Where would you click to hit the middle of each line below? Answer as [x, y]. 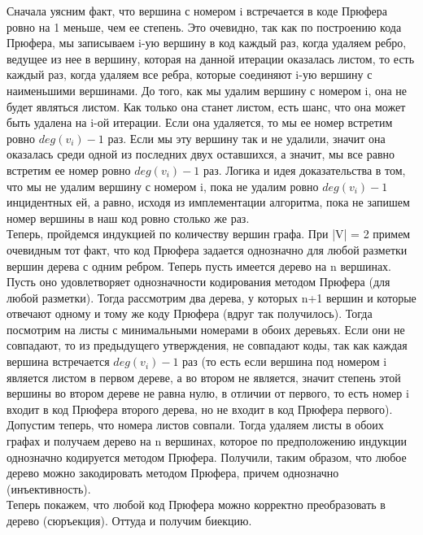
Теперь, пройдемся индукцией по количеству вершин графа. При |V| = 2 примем [209, 234]
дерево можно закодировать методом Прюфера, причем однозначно [173, 473]
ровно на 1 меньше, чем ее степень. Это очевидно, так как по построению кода [204, 26]
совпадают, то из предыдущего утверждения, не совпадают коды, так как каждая [207, 345]
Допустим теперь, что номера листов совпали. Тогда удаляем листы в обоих [195, 425]
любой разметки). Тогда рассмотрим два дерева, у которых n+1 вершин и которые [211, 297]
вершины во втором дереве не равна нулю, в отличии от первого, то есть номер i [208, 393]
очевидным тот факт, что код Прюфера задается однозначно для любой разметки [207, 249]
